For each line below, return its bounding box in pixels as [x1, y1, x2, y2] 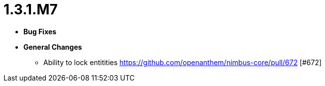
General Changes [23, 42, 82, 51]
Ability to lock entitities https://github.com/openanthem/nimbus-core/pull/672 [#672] [43, 58, 322, 67]
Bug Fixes [23, 27, 57, 36]
